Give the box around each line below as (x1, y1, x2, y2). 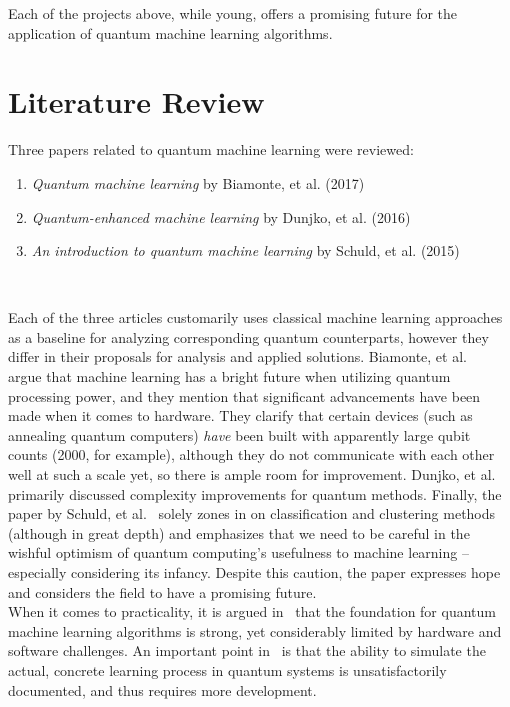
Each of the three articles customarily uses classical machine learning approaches (8, 307, 503, 328)
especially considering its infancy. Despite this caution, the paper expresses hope (8, 562, 501, 582)
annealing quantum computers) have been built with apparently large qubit (8, 424, 471, 445)
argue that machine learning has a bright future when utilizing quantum (8, 366, 451, 387)
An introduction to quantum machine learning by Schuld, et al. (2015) (31, 240, 460, 261)
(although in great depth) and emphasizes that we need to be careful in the (8, 522, 470, 543)
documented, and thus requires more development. (8, 679, 317, 700)
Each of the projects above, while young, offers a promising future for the (8, 3, 458, 23)
